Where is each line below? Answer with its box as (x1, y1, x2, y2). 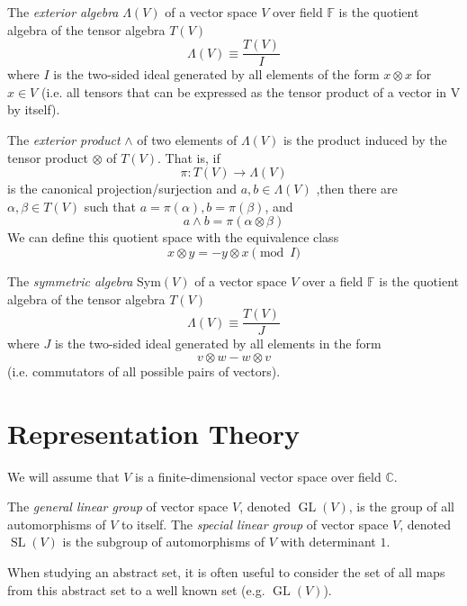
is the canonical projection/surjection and (7, 179, 237, 198)
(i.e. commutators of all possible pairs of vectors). (7, 361, 281, 380)
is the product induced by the (283, 131, 447, 149)
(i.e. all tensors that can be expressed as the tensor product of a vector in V (40, 82, 461, 101)
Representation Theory (7, 414, 301, 451)
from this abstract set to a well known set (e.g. (7, 580, 265, 599)
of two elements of (137, 131, 238, 149)
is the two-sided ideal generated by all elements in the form (54, 334, 382, 353)
